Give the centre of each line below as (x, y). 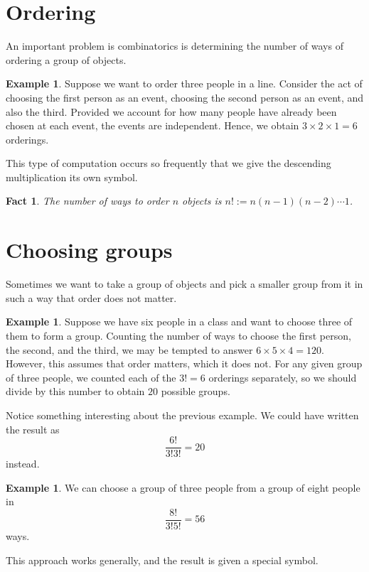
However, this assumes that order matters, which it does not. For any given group (184, 363)
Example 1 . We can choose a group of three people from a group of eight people (183, 487)
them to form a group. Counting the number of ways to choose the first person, (178, 335)
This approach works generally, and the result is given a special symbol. (162, 560)
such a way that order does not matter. (91, 297)
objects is (202, 201)
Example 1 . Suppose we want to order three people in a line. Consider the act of (184, 83)
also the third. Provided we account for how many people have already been (171, 111)
